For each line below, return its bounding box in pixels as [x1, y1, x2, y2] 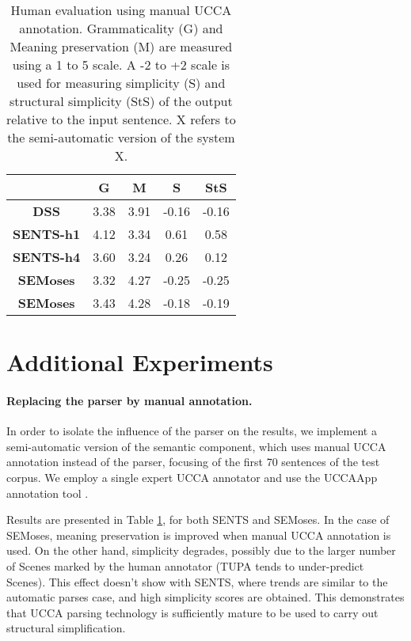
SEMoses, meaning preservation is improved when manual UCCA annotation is [6, 526, 391, 543]
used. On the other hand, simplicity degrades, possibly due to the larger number [6, 542, 396, 559]
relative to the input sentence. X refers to [6, 110, 236, 128]
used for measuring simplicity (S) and [17, 74, 226, 92]
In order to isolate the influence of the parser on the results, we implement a [6, 423, 377, 439]
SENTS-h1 [13, 225, 81, 243]
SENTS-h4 [13, 248, 81, 266]
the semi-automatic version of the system [7, 128, 235, 146]
